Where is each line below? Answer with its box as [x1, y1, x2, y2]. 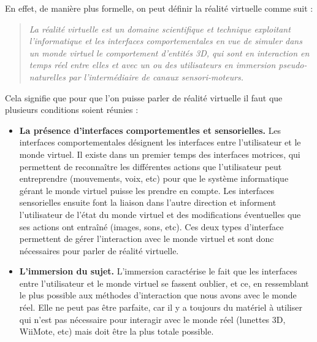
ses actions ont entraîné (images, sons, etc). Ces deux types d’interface [19, 220, 284, 233]
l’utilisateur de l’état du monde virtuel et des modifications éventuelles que [19, 208, 301, 220]
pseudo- [278, 58, 307, 71]
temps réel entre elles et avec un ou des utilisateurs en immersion [29, 58, 276, 71]
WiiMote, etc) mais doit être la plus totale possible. [19, 325, 214, 338]
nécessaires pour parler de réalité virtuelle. [19, 244, 179, 257]
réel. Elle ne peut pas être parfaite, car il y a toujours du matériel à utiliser [19, 301, 302, 314]
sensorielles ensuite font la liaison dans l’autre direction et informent [19, 196, 277, 209]
